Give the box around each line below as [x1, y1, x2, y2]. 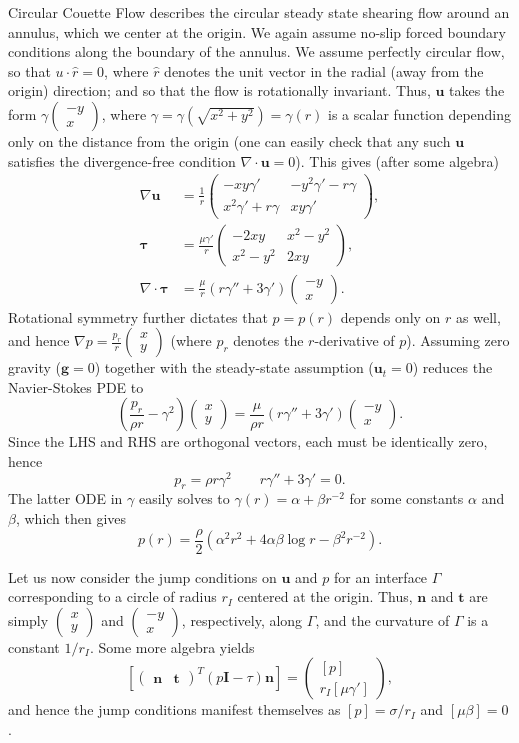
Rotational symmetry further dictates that [8, 306, 268, 327]
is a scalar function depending [328, 103, 512, 124]
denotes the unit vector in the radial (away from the [164, 60, 484, 81]
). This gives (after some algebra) [295, 150, 499, 171]
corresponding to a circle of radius [8, 586, 217, 607]
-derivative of [314, 330, 395, 351]
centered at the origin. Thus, [237, 586, 413, 607]
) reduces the [412, 357, 493, 378]
